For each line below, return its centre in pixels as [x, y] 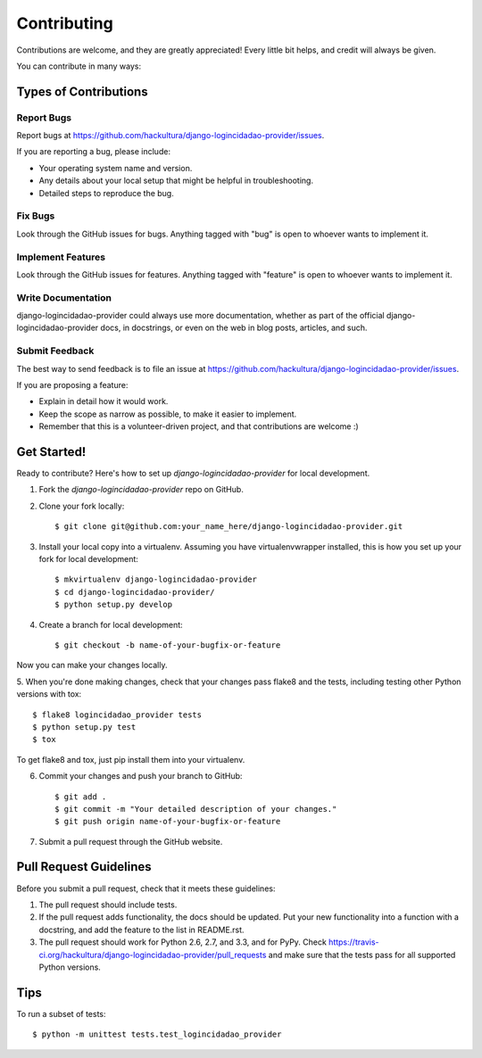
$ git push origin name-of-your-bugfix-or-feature [168, 822]
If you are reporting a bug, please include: [94, 152]
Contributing [65, 23]
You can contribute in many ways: [79, 66]
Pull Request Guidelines [84, 867]
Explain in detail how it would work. [104, 401]
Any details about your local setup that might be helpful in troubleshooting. [176, 181]
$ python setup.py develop [114, 605]
